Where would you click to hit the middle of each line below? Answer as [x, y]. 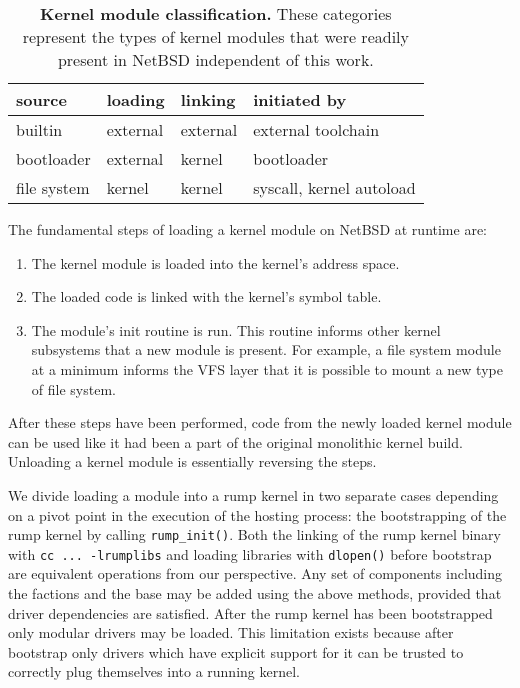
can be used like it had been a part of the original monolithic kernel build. [235, 441]
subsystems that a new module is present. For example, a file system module [266, 349]
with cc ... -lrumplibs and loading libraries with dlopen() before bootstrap [250, 553]
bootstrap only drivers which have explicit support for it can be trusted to [236, 651]
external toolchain [316, 129]
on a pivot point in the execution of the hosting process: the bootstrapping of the [257, 514]
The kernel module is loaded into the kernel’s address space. [215, 262]
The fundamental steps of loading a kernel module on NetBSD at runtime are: [247, 229]
